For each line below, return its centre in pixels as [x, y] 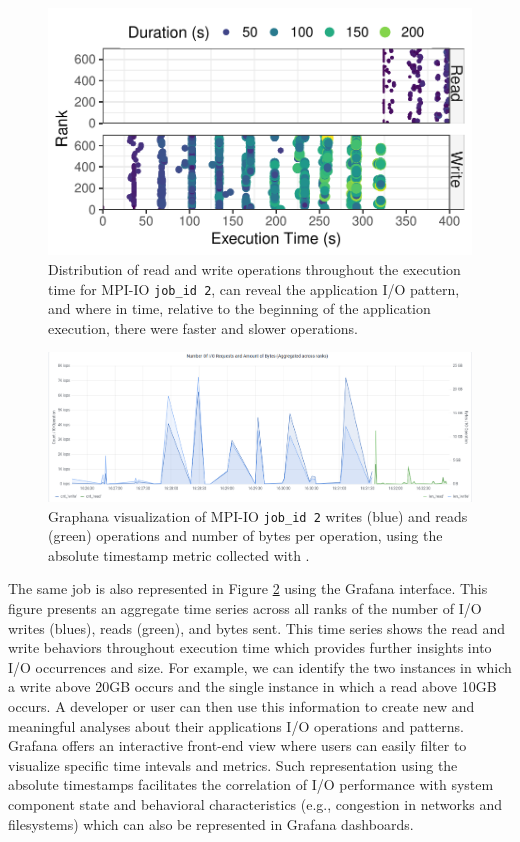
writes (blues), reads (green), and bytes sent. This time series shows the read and [257, 627]
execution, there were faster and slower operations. [203, 327]
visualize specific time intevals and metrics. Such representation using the [233, 764]
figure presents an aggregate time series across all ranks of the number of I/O [245, 608]
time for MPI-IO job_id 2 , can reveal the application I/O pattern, [254, 288]
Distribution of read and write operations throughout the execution [254, 268]
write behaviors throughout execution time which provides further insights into [250, 647]
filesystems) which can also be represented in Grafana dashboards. [211, 823]
